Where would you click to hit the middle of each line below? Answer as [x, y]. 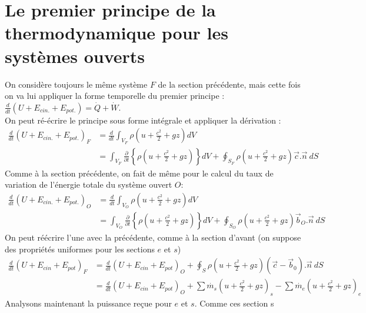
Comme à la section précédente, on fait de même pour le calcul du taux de [139, 173]
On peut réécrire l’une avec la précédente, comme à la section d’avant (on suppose [153, 237]
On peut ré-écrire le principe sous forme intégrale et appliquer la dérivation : [143, 120]
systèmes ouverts [75, 56]
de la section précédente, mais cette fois [229, 84]
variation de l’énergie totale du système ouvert [89, 184]
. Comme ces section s [234, 303]
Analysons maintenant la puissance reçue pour [88, 303]
